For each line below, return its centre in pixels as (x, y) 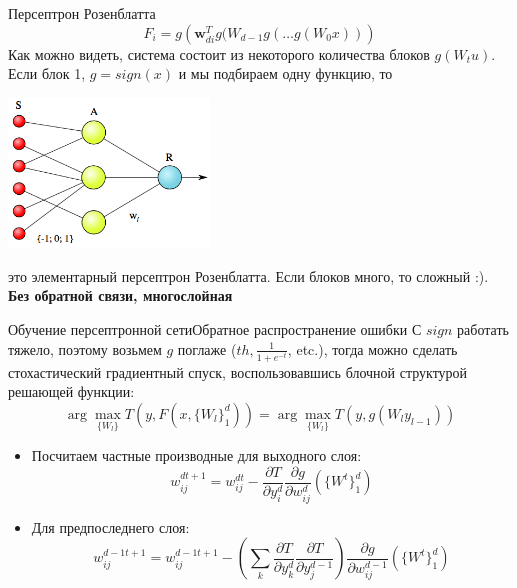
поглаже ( (207, 348)
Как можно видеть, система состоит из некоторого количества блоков (219, 53)
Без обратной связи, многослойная (120, 295)
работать (483, 328)
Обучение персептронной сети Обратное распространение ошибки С (215, 328)
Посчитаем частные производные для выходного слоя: (196, 455)
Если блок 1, (47, 73)
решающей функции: (71, 391)
